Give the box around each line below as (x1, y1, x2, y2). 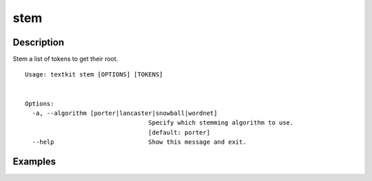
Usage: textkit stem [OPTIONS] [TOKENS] (25, 71, 163, 78)
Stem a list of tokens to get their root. (12, 55, 118, 63)
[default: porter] (148, 128, 210, 136)
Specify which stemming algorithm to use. (148, 119, 294, 127)
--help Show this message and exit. (32, 138, 247, 146)
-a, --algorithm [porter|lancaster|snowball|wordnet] (32, 109, 218, 117)
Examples (12, 156, 56, 167)
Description (12, 36, 65, 48)
